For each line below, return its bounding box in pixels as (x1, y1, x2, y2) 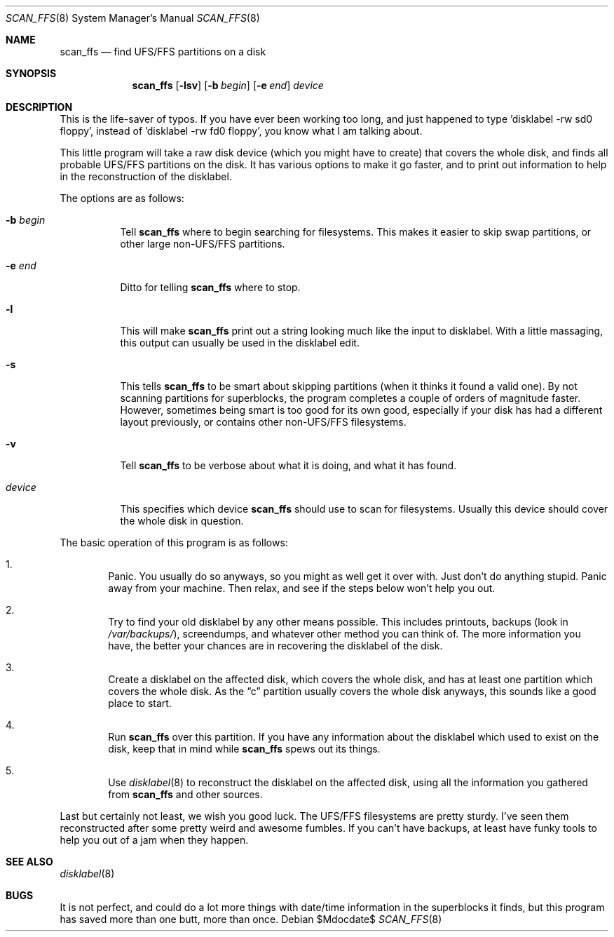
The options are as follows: (60, 192, 184, 204)
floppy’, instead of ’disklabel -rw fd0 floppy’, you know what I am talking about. (60, 125, 423, 137)
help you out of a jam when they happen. (60, 834, 249, 846)
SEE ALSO (6, 856, 53, 868)
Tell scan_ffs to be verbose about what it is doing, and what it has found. (120, 459, 457, 471)
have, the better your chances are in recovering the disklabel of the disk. (108, 640, 443, 652)
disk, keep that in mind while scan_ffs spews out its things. (108, 743, 381, 755)
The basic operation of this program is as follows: (60, 537, 288, 548)
